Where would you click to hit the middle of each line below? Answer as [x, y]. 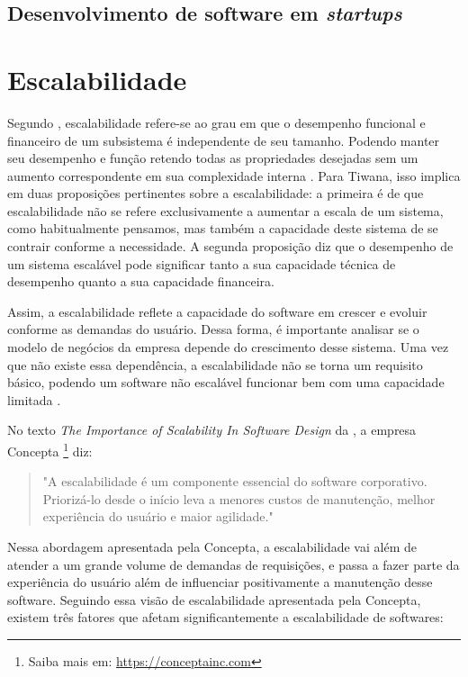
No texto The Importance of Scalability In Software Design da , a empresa [212, 430]
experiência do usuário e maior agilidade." [158, 516]
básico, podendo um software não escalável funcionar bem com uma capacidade [226, 382]
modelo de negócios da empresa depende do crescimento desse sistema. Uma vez [228, 347]
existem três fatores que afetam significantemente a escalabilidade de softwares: [225, 617]
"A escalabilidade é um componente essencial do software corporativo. [235, 481]
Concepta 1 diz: [50, 450]
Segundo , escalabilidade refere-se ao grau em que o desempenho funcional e [216, 122]
